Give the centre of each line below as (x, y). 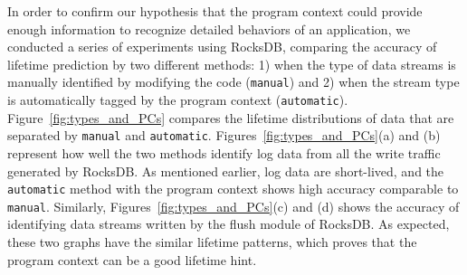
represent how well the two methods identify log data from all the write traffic (224, 152)
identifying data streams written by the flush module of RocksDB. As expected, (229, 224)
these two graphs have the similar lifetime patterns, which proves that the (212, 242)
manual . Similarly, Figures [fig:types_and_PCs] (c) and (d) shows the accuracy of (233, 206)
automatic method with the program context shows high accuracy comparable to (233, 189)
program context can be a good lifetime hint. (132, 259)
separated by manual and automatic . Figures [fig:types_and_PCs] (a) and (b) (224, 135)
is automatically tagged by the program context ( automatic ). (178, 100)
